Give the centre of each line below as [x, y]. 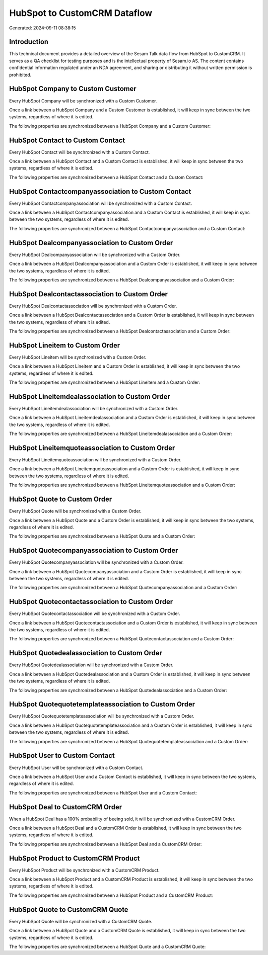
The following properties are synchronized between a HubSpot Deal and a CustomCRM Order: [105, 844]
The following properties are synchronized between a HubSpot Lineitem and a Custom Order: [105, 382]
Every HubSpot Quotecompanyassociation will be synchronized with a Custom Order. [96, 562]
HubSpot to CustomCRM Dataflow [81, 13]
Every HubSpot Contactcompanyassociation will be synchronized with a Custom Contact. [100, 203]
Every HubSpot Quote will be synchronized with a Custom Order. [75, 511]
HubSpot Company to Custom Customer [73, 89]
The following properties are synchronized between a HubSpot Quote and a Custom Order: [102, 536]
